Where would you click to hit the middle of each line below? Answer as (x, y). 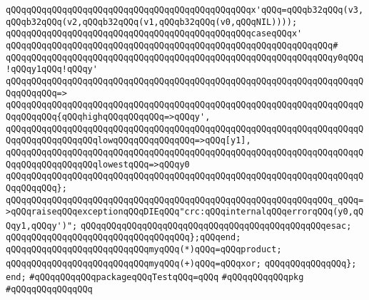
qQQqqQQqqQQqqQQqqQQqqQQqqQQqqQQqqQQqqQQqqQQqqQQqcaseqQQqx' (154, 34)
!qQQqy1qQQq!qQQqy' (52, 69)
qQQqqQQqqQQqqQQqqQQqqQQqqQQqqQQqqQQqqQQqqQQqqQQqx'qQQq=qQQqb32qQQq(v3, (185, 10)
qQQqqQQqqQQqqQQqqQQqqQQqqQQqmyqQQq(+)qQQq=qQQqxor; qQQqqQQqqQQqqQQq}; (181, 263)
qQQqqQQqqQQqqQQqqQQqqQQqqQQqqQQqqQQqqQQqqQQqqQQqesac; (216, 226)
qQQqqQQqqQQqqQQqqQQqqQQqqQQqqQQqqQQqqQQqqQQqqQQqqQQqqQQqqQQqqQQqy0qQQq (185, 57)
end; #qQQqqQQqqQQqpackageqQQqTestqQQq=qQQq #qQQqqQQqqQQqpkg (155, 278)
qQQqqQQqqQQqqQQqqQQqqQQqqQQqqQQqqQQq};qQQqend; (123, 238)
